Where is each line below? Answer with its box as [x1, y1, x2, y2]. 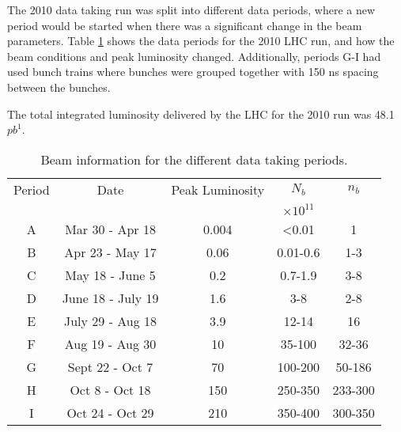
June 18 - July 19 [62, 288, 159, 307]
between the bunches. [7, 78, 111, 95]
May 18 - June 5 [65, 265, 156, 284]
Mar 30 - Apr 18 [65, 219, 156, 238]
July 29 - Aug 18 [63, 311, 157, 330]
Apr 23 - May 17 [64, 242, 157, 261]
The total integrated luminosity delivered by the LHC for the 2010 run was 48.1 [7, 105, 395, 122]
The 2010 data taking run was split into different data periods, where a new [7, 2, 376, 17]
